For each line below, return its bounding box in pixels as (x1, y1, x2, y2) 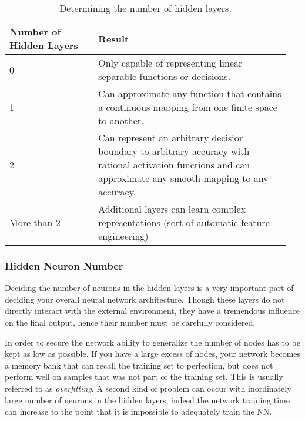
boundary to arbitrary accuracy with (98, 144, 250, 158)
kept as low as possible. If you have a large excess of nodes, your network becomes (5, 347, 301, 360)
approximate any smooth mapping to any (98, 171, 269, 185)
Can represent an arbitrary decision (98, 131, 244, 144)
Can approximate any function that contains (98, 87, 281, 100)
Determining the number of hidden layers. (59, 1, 232, 15)
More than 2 (9, 216, 61, 229)
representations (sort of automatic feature (98, 216, 270, 229)
